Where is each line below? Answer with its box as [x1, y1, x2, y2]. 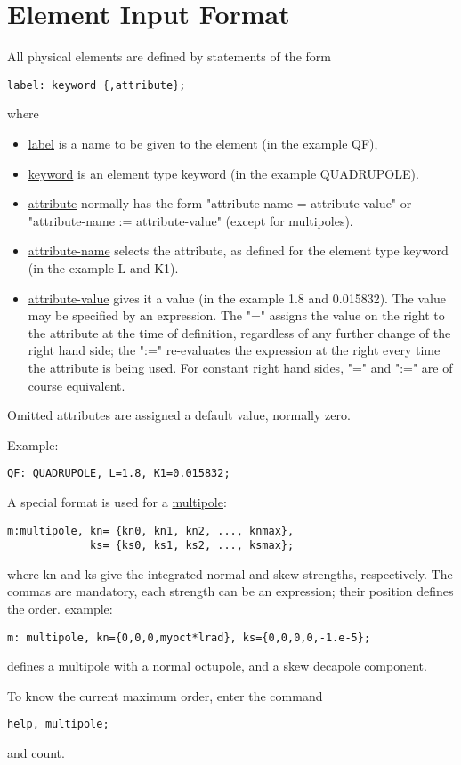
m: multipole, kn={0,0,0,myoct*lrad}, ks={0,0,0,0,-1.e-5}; [7, 631, 371, 644]
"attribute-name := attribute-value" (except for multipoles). [28, 211, 353, 229]
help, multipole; [7, 718, 109, 731]
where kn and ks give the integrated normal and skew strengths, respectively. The [7, 564, 453, 583]
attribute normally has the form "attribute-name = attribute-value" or [28, 194, 412, 213]
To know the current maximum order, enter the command [7, 686, 323, 705]
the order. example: [7, 600, 113, 618]
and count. [7, 744, 65, 762]
